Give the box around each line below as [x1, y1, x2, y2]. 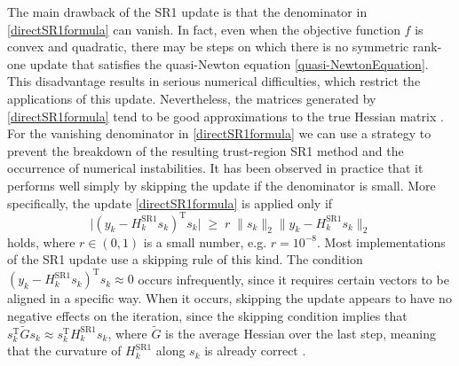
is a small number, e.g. [143, 232, 267, 251]
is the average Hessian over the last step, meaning [165, 323, 437, 342]
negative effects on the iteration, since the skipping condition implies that [7, 306, 408, 324]
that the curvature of [7, 341, 122, 360]
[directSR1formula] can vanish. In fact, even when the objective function [7, 19, 400, 38]
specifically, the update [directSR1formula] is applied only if [7, 193, 333, 212]
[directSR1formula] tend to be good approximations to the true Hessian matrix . [7, 106, 444, 125]
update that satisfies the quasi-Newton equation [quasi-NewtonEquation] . [29, 54, 429, 73]
